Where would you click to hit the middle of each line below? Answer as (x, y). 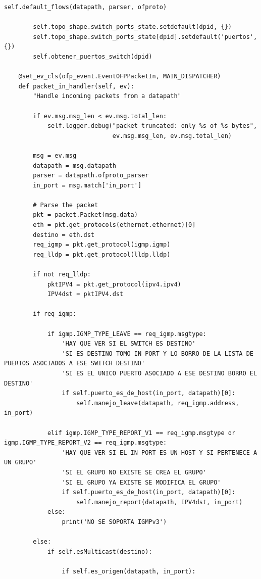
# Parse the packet (66, 205)
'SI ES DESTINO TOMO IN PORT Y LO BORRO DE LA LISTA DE (158, 353)
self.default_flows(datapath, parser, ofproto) (86, 7)
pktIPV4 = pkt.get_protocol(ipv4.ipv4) (114, 284)
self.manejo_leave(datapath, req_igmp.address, (158, 403)
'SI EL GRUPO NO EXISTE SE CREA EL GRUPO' (134, 472)
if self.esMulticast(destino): (100, 551)
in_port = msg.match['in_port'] (87, 185)
